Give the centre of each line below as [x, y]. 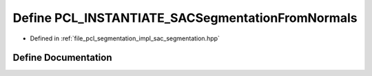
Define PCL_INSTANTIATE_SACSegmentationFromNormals [185, 18]
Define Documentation [62, 58]
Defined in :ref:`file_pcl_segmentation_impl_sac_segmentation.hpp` [125, 38]
